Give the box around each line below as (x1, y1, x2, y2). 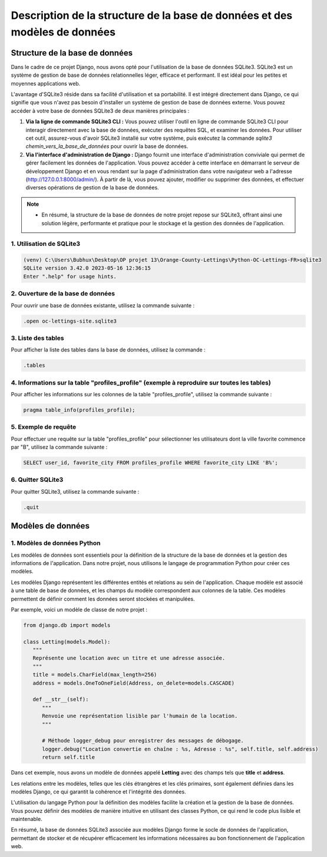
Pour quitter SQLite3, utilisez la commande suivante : (11, 488, 140, 495)
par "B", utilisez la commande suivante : (11, 444, 108, 451)
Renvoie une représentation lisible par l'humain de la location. (42, 712, 238, 720)
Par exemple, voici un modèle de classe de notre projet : (11, 606, 147, 613)
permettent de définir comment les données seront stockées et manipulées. (11, 595, 195, 602)
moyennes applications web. (11, 80, 81, 87)
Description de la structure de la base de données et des (11, 9, 293, 22)
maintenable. (11, 816, 42, 823)
